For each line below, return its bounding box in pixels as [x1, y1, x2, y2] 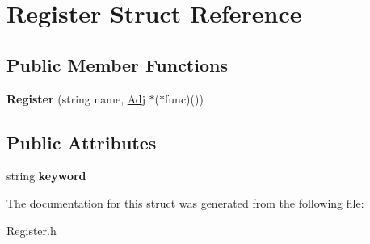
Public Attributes [6, 129, 157, 154]
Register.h [6, 221, 57, 238]
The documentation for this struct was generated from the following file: [6, 194, 364, 211]
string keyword [6, 167, 86, 184]
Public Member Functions [6, 52, 228, 77]
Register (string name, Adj [6, 90, 145, 107]
